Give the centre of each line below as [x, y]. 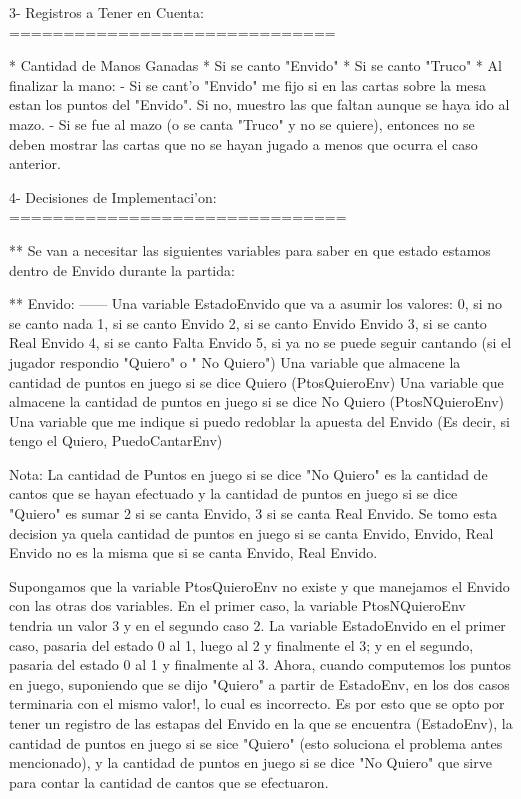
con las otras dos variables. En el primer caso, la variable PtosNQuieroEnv [237, 605]
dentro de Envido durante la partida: [122, 269]
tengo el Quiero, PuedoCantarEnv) [116, 440]
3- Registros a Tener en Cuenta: [106, 12]
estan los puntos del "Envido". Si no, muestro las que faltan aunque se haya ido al [259, 104]
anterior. [35, 163]
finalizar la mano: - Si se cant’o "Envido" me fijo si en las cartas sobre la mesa [248, 84]
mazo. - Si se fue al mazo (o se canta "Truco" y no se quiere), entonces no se [242, 123]
